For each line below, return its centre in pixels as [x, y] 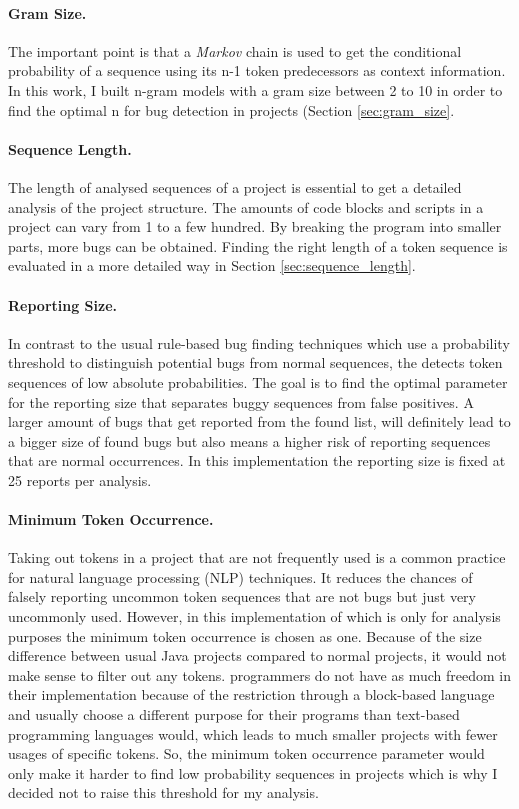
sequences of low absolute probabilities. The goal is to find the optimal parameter [258, 381]
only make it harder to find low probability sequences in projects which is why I [253, 772]
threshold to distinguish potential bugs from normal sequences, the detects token [255, 362]
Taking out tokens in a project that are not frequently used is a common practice [257, 557]
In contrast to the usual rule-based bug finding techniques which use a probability [259, 342]
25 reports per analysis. [80, 479]
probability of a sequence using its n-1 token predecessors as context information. [257, 70]
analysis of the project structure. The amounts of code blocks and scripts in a [246, 206]
